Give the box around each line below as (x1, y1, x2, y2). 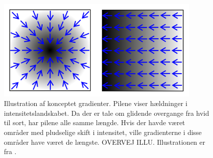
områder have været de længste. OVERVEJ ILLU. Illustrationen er (4, 136, 206, 147)
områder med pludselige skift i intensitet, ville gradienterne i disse (4, 127, 202, 137)
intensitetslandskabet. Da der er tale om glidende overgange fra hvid (4, 107, 210, 118)
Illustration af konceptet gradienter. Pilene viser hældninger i (4, 98, 188, 108)
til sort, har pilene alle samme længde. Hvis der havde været (4, 117, 185, 128)
